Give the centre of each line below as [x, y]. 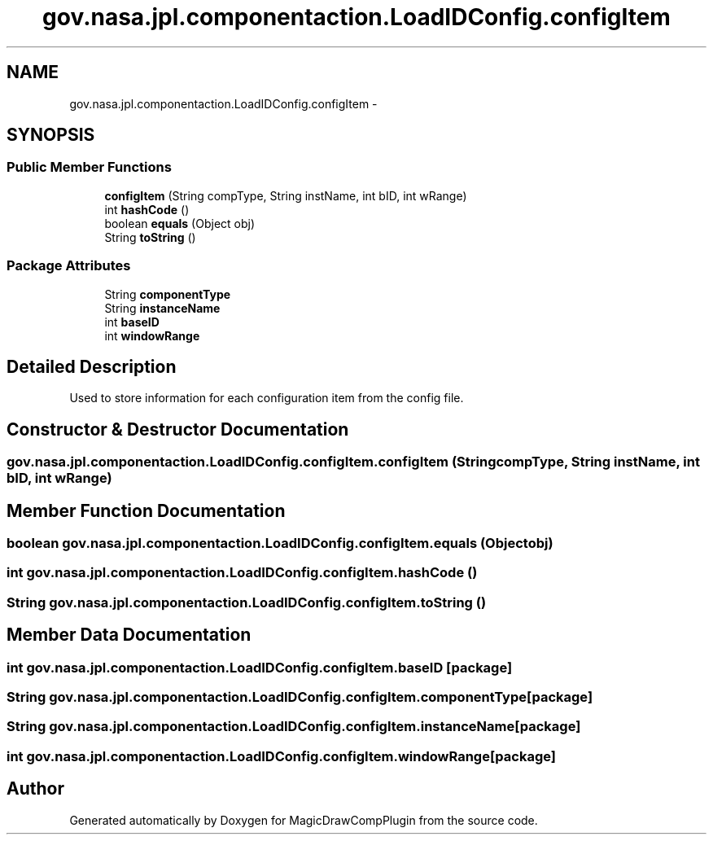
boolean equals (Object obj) [180, 223]
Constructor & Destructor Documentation [178, 429]
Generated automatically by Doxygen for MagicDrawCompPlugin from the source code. [304, 820]
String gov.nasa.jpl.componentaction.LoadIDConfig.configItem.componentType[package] [300, 697]
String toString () [150, 237]
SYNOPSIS [51, 135]
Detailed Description [92, 366]
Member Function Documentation [146, 510]
